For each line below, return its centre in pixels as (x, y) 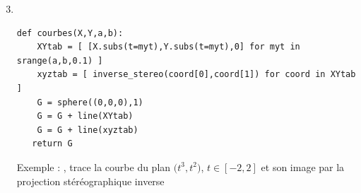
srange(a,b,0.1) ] (60, 60)
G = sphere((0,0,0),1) (90, 102)
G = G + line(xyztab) (88, 130)
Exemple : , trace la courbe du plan (94, 166)
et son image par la (303, 166)
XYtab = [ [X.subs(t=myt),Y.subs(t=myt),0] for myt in (168, 47)
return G (52, 144)
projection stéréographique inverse (90, 181)
